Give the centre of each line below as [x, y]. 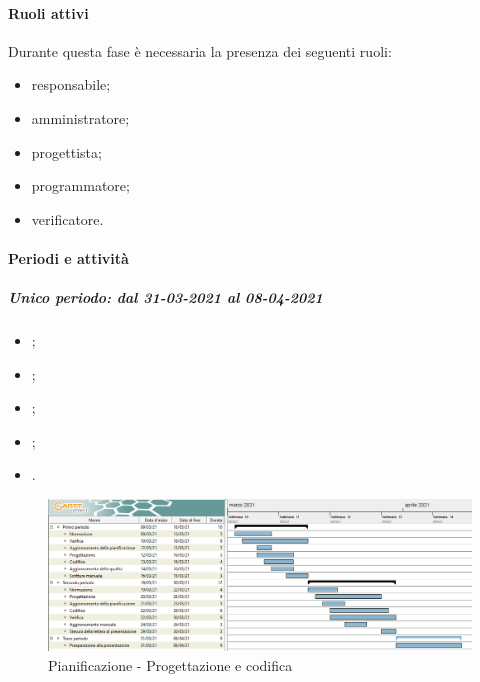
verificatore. [67, 218]
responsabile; [71, 84]
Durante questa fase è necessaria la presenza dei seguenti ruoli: [200, 50]
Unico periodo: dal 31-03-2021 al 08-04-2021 [165, 297]
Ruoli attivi [48, 12]
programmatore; [80, 185]
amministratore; [80, 117]
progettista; [66, 151]
